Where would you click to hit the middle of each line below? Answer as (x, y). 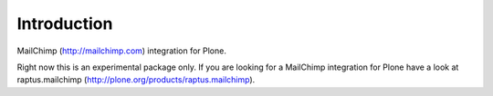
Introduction (65, 24)
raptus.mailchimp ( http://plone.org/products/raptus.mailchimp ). (136, 80)
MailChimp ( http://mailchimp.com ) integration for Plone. (122, 51)
